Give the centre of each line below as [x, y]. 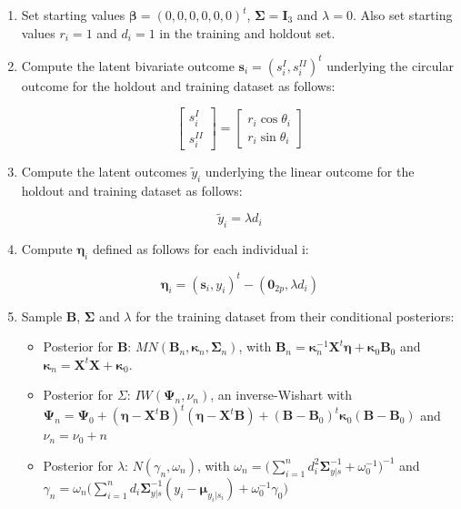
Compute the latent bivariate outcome [128, 65]
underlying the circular [390, 65]
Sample [42, 316]
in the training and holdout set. [247, 32]
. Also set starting [402, 15]
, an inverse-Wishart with [281, 395]
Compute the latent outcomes [104, 171]
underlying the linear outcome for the [310, 171]
